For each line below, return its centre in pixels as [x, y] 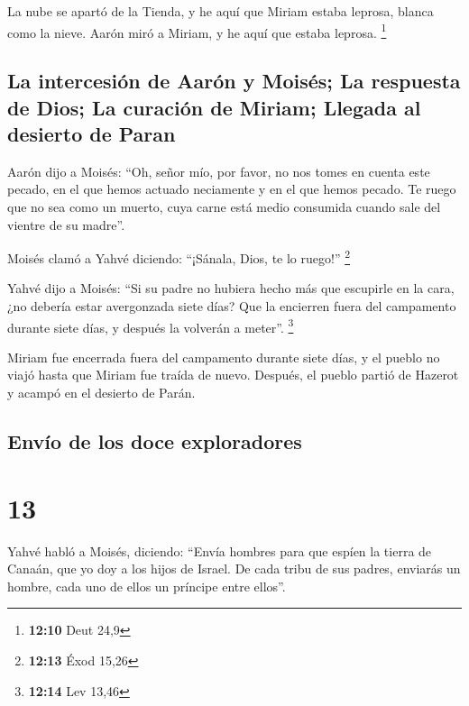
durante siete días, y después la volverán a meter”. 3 [151, 325]
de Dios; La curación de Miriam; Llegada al [214, 107]
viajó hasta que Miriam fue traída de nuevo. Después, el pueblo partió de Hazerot [233, 375]
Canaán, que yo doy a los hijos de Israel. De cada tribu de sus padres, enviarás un [234, 568]
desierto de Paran [92, 134]
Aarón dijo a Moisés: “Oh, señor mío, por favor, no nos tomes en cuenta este [219, 171]
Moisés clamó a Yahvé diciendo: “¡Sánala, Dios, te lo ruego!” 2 [179, 257]
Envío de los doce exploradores [155, 441]
